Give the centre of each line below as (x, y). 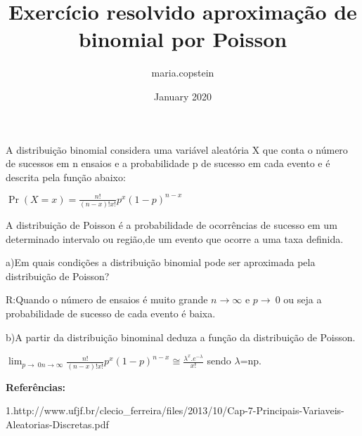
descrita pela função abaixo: (66, 177)
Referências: (35, 387)
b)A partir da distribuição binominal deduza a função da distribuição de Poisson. (181, 337)
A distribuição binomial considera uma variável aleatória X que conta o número (177, 149)
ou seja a (303, 299)
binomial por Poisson (183, 39)
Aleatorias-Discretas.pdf (57, 424)
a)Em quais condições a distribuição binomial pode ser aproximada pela (161, 262)
